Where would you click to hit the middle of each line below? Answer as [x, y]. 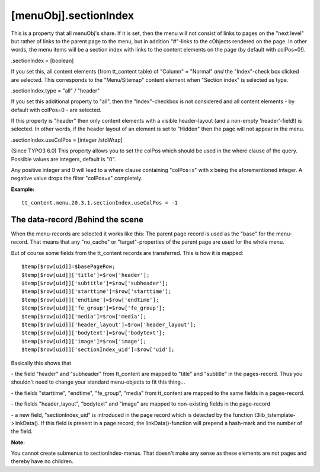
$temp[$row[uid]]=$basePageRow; [68, 267]
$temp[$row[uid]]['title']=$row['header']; [86, 275]
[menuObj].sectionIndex [73, 15]
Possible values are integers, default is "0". [63, 159]
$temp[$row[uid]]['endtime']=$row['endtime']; [90, 300]
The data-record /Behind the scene [77, 220]
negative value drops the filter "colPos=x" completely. [77, 178]
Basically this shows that [41, 363]
